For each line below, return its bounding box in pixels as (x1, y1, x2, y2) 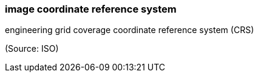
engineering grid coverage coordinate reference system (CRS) (5, 25, 254, 35)
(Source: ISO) (5, 43, 59, 54)
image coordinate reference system (5, 3, 177, 15)
